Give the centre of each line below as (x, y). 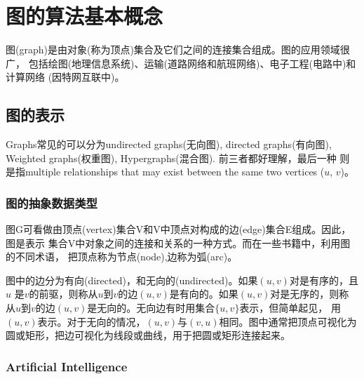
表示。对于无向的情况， (92, 321)
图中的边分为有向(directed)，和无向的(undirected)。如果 (132, 280)
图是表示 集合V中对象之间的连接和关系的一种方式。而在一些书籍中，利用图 (178, 242)
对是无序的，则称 (310, 294)
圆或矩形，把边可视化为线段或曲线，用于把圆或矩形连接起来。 (148, 335)
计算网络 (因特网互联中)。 (65, 77)
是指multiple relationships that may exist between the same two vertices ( (165, 172)
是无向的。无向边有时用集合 (151, 308)
